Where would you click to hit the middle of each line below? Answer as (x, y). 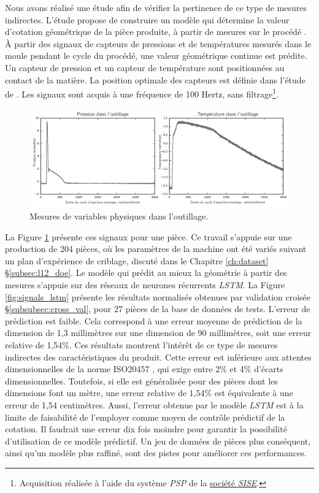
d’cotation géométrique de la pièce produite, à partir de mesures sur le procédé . (156, 32)
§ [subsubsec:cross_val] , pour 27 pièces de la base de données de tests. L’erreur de (158, 309)
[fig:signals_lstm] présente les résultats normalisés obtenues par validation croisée (158, 296)
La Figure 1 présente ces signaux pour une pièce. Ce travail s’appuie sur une (148, 236)
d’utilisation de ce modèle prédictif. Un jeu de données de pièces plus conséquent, (158, 441)
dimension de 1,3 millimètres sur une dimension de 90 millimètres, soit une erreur (158, 333)
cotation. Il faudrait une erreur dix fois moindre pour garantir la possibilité (146, 429)
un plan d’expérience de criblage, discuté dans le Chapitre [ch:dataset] (137, 260)
